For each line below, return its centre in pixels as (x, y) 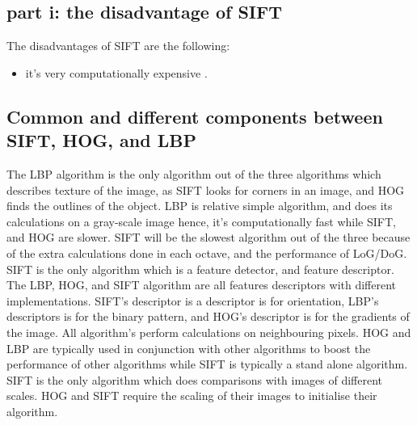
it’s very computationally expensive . (116, 72)
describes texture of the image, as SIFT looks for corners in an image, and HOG (206, 189)
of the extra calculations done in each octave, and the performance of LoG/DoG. (207, 252)
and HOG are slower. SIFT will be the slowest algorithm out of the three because (208, 237)
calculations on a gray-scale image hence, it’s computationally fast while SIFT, (201, 221)
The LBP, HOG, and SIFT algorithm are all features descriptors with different (202, 285)
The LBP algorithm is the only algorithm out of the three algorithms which (194, 173)
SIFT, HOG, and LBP (101, 140)
